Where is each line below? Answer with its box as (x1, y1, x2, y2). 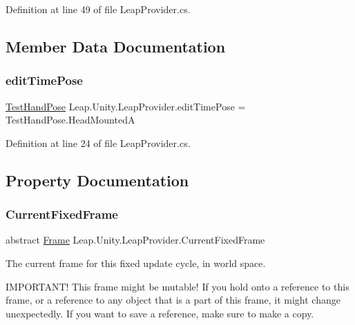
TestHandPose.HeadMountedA (6, 112, 135, 127)
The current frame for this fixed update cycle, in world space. (6, 255, 266, 270)
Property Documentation (6, 169, 189, 190)
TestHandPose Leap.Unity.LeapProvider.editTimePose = (6, 99, 246, 113)
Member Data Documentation (6, 35, 226, 57)
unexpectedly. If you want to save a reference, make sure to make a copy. (6, 306, 314, 320)
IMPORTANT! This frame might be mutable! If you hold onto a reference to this (6, 279, 349, 293)
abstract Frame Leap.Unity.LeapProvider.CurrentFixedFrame (6, 233, 265, 247)
